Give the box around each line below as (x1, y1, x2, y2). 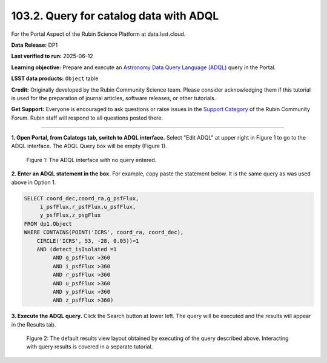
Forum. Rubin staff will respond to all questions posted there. (11, 114, 163, 121)
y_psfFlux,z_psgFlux (39, 212, 101, 219)
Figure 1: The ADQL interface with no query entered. (26, 156, 157, 163)
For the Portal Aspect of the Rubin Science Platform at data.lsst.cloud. (11, 30, 186, 38)
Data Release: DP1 (11, 41, 58, 49)
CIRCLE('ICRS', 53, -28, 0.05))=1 (36, 237, 139, 244)
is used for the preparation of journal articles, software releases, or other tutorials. (11, 94, 216, 101)
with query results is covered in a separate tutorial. (26, 343, 153, 350)
